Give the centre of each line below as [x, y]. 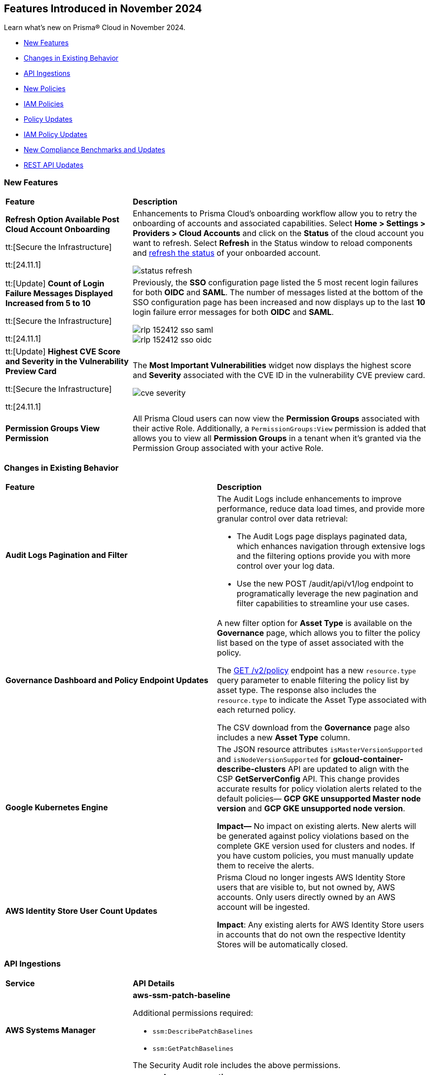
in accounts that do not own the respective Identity [311, 934]
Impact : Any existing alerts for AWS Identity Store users [321, 924]
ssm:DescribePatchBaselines [203, 1031]
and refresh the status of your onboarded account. [227, 253]
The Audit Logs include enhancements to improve [309, 499]
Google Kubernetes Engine [57, 807]
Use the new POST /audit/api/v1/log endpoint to [325, 583]
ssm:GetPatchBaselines [193, 1048]
